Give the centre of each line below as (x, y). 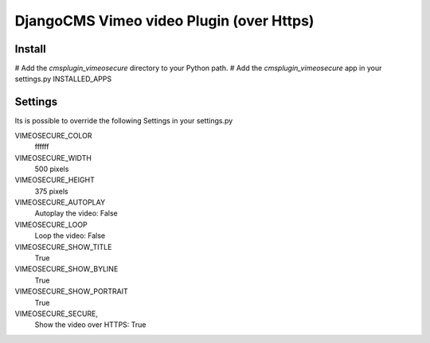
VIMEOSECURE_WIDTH (53, 158)
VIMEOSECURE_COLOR (53, 135)
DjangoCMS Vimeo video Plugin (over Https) (164, 21)
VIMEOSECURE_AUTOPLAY (60, 202)
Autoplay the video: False (76, 213)
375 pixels (51, 191)
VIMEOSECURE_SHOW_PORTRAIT (71, 291)
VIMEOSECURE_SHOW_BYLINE (66, 269)
